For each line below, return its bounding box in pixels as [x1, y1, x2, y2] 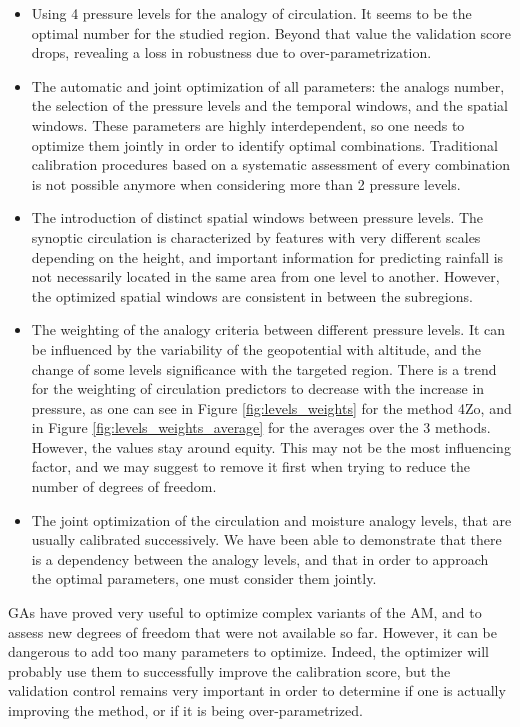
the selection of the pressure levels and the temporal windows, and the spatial [31, 95, 508, 116]
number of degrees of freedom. [31, 476, 217, 497]
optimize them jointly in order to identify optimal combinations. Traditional [31, 134, 498, 155]
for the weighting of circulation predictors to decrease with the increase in [31, 378, 485, 399]
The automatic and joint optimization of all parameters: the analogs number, [31, 75, 505, 96]
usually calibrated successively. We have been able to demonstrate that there [31, 529, 502, 550]
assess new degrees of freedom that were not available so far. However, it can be [8, 621, 498, 642]
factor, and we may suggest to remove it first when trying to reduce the [31, 456, 471, 477]
